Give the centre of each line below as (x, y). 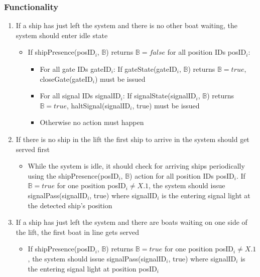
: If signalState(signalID (159, 96)
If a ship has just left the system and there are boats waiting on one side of (132, 222)
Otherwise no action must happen (92, 122)
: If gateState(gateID (145, 69)
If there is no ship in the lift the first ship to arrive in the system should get (133, 139)
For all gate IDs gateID (76, 69)
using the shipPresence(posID (73, 175)
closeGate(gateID (66, 79)
